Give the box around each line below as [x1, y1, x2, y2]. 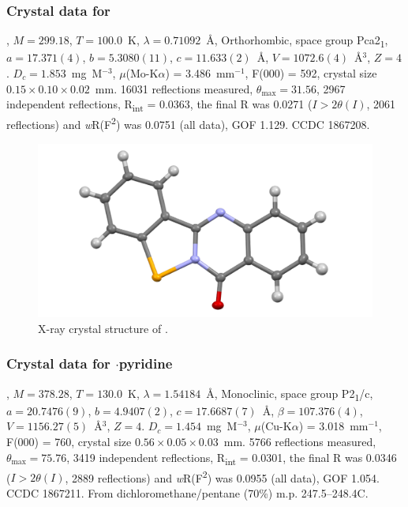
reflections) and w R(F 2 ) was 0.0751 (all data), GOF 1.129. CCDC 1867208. [6, 114, 370, 132]
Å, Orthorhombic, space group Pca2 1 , [206, 32, 388, 51]
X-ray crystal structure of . [38, 320, 168, 336]
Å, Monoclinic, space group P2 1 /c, [206, 384, 373, 403]
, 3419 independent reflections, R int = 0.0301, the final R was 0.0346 [66, 448, 397, 467]
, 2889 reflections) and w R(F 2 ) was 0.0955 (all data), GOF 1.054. [65, 467, 380, 486]
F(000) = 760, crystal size [6, 433, 132, 450]
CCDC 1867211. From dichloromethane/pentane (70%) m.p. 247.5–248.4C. [6, 485, 369, 501]
